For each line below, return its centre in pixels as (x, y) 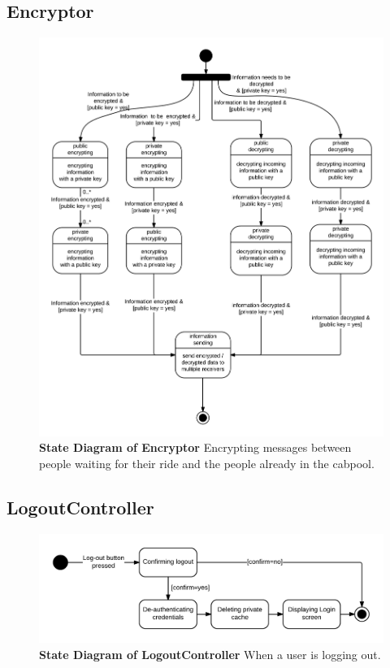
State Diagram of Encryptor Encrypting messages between (195, 447)
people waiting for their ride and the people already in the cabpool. (207, 463)
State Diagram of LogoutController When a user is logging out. (210, 654)
